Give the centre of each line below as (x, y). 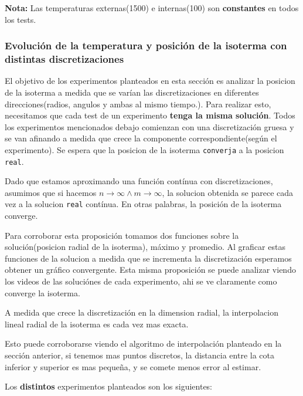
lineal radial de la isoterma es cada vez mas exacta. (97, 324)
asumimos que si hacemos (51, 192)
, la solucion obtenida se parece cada (228, 192)
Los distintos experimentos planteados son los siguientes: (109, 386)
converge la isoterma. (42, 292)
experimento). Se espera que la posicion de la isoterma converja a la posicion (144, 149)
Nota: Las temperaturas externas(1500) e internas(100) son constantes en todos (152, 8)
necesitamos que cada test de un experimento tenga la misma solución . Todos (150, 115)
